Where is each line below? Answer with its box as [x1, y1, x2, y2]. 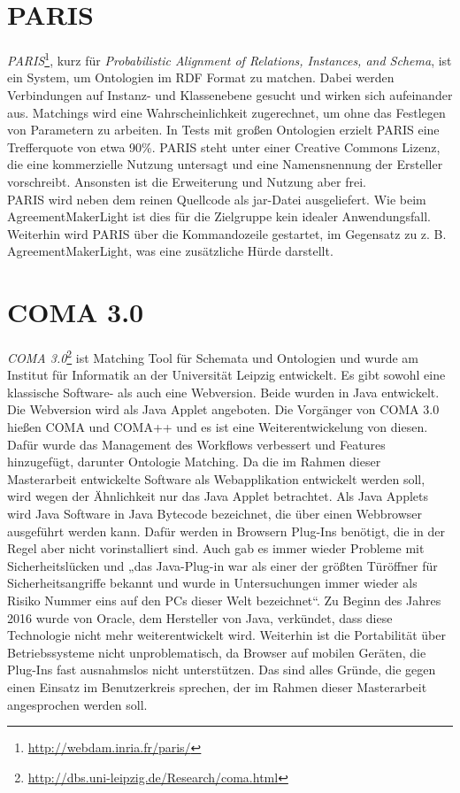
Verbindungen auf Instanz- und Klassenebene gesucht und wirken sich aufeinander [7, 85, 453, 104]
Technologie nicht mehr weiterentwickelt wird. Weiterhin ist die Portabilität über [7, 626, 446, 644]
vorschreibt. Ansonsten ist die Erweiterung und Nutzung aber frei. [7, 172, 366, 190]
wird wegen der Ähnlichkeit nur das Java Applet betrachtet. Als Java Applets [7, 487, 428, 505]
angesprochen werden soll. [7, 695, 148, 713]
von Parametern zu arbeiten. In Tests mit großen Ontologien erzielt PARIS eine [7, 120, 440, 139]
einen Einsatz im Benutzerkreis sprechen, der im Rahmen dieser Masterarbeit [7, 677, 427, 696]
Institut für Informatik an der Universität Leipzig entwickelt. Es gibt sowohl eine [7, 366, 446, 384]
